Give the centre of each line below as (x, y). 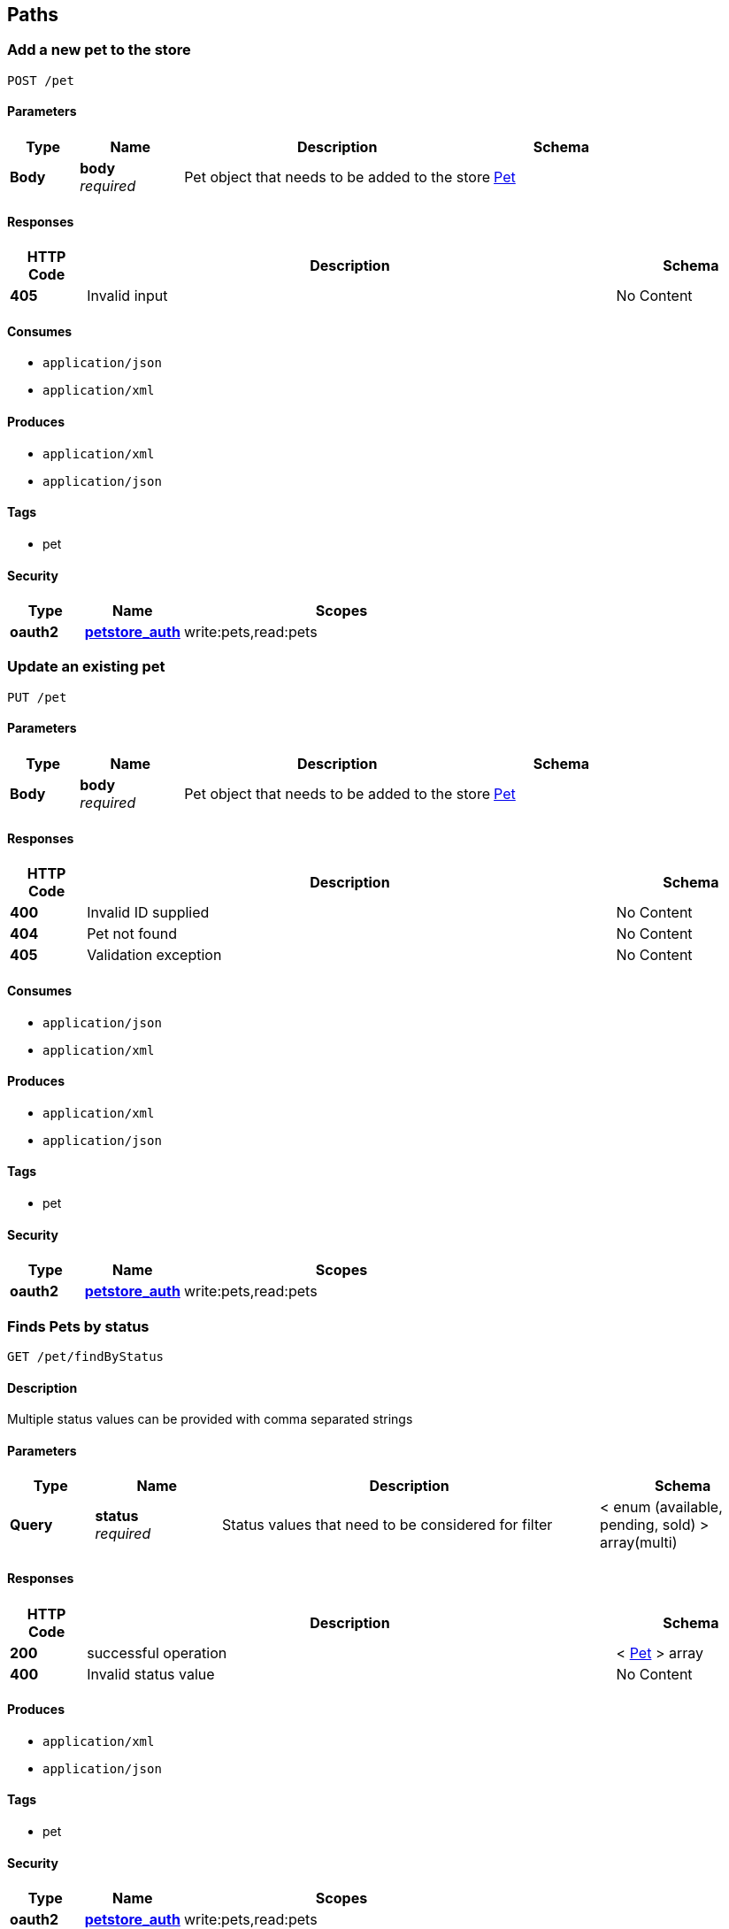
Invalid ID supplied (148, 913)
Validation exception (154, 955)
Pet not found (132, 934)
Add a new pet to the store (99, 50)
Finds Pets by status (78, 1326)
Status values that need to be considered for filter (388, 1525)
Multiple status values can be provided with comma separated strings (210, 1419)
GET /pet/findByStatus (86, 1356)
